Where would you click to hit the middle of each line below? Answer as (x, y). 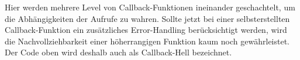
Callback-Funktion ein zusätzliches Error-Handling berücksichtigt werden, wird (146, 30)
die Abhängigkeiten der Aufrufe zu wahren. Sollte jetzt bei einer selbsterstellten (147, 18)
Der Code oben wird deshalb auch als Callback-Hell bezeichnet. (118, 52)
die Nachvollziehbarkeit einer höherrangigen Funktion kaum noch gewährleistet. (147, 41)
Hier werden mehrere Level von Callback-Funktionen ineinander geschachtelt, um (150, 7)
